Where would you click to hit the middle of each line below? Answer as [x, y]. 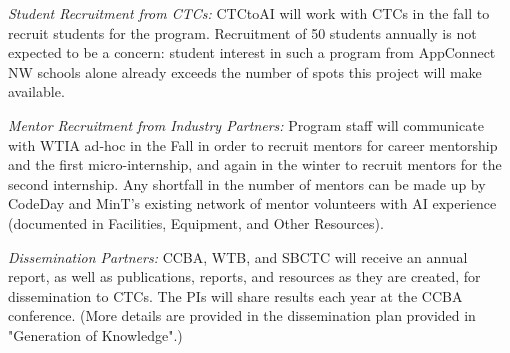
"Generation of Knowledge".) [95, 334]
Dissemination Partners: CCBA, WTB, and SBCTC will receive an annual [238, 256]
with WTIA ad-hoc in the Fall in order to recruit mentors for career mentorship [253, 144]
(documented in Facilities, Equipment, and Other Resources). [196, 222]
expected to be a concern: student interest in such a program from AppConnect [252, 52]
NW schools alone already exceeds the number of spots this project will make [245, 71]
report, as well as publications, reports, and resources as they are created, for [244, 276]
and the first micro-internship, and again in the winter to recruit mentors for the [255, 164]
